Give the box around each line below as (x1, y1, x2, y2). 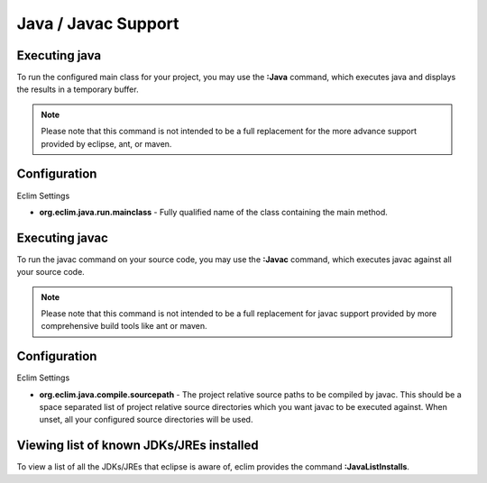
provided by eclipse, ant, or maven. (41, 138, 172, 149)
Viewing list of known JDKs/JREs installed (16, 438, 259, 453)
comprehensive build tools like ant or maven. (41, 321, 207, 332)
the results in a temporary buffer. (16, 84, 139, 95)
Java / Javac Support (16, 14, 179, 33)
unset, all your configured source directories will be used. (39, 415, 253, 425)
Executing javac (16, 230, 108, 245)
